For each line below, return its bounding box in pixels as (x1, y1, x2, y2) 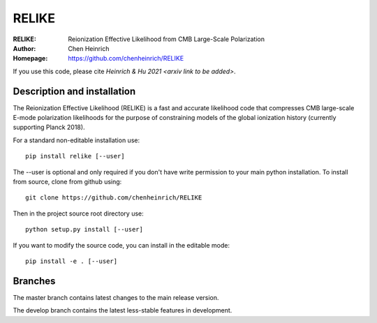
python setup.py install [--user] (25, 225, 143, 234)
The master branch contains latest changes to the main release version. (13, 293, 219, 301)
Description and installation (13, 85, 136, 97)
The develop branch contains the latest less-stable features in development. (13, 306, 232, 315)
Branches (13, 275, 56, 287)
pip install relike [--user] (25, 152, 125, 160)
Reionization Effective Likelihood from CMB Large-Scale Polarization (68, 35, 265, 43)
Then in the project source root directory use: (13, 209, 145, 218)
